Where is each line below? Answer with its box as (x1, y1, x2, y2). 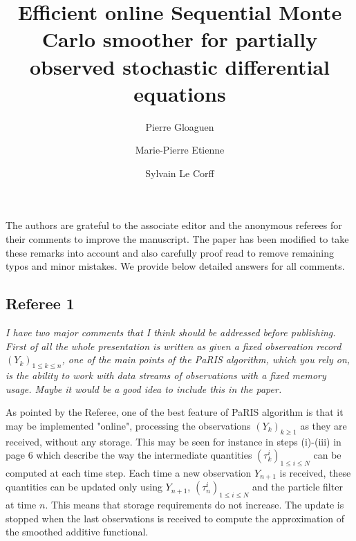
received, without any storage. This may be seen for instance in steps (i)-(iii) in (6, 434, 341, 448)
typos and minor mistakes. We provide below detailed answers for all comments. (6, 259, 345, 273)
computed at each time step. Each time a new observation (6, 466, 252, 479)
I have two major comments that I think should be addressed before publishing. (6, 325, 336, 340)
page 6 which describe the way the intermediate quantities (6, 448, 252, 462)
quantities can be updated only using (6, 479, 162, 494)
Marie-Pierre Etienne (135, 143, 225, 157)
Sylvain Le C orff (145, 165, 214, 180)
